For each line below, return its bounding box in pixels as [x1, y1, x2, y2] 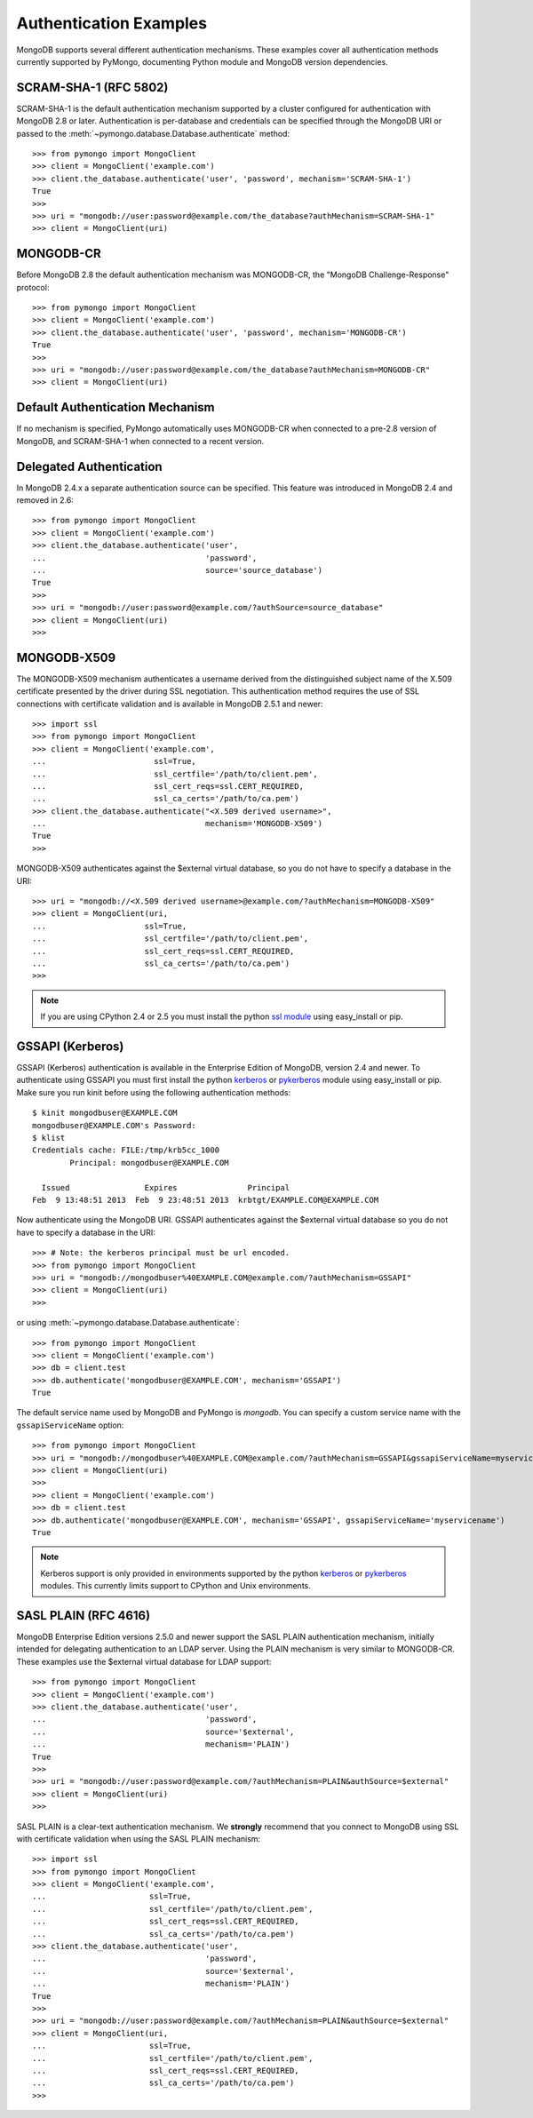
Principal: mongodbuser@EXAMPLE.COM [69, 1158, 230, 1167]
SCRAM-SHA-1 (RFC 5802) [16, 80, 169, 95]
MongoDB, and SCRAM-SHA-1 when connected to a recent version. [16, 435, 265, 446]
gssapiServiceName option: [16, 1420, 124, 1430]
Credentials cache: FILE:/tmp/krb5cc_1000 [32, 1145, 220, 1155]
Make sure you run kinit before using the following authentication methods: [16, 1087, 291, 1097]
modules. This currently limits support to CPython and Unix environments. [40, 1581, 311, 1591]
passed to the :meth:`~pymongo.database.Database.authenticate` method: [16, 128, 290, 139]
